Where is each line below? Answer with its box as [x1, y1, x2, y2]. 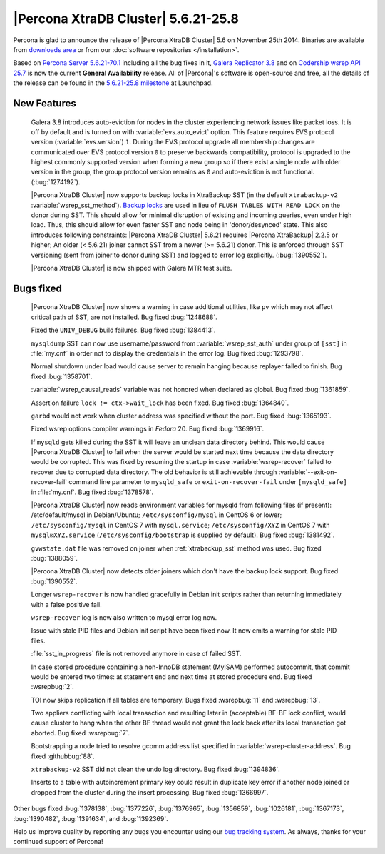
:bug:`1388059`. [31, 553, 78, 562]
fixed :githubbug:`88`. [31, 752, 96, 760]
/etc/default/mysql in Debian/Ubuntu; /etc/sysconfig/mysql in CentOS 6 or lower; [31, 511, 282, 519]
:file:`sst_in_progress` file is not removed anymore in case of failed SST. [31, 650, 242, 658]
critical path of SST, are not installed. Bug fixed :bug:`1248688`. [31, 313, 217, 321]
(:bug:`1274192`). [31, 177, 81, 186]
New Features [13, 97, 76, 109]
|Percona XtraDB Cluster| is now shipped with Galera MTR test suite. [31, 263, 232, 272]
